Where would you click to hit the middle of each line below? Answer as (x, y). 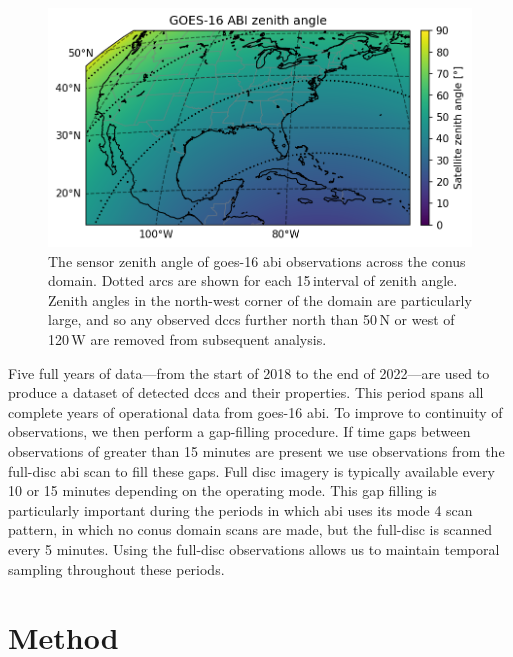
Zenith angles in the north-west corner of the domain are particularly (260, 299)
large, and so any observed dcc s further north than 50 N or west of (251, 319)
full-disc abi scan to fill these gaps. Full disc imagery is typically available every (251, 470)
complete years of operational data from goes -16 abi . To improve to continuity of (255, 411)
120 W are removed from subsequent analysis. (187, 338)
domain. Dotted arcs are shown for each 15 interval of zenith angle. (253, 280)
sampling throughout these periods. (116, 568)
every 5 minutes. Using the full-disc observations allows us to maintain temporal (254, 548)
